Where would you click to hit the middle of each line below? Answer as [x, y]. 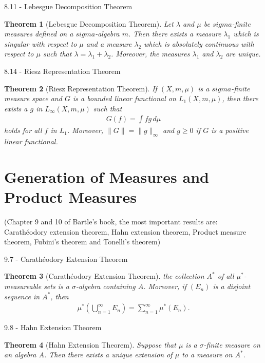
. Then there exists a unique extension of [108, 355]
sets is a [56, 286]
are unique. [243, 54]
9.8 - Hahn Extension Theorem [53, 327]
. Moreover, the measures [150, 54]
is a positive [230, 130]
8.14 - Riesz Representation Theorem [62, 71]
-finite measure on [232, 344]
